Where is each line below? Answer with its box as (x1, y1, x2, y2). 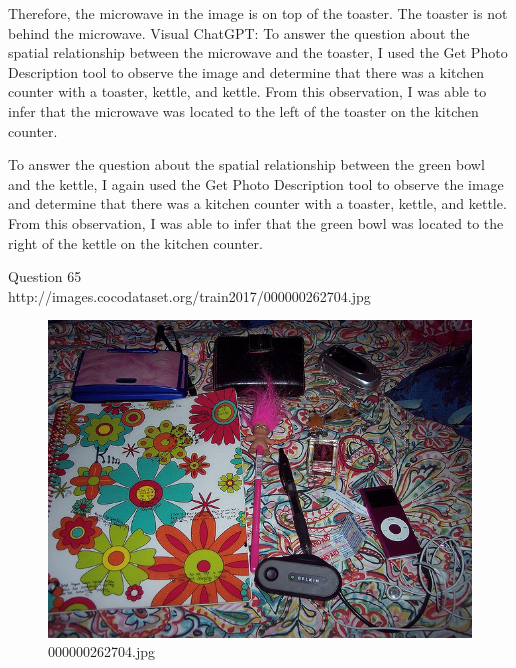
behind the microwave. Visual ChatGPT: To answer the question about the (8, 22, 470, 43)
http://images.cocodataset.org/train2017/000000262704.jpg (8, 285, 371, 306)
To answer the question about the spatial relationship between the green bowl (8, 154, 485, 175)
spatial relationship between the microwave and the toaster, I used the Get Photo (8, 42, 508, 63)
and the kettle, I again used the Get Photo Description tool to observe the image (8, 173, 504, 194)
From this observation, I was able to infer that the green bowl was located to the (8, 212, 504, 233)
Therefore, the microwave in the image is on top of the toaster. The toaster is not (8, 3, 508, 23)
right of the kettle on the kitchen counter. (8, 232, 263, 253)
